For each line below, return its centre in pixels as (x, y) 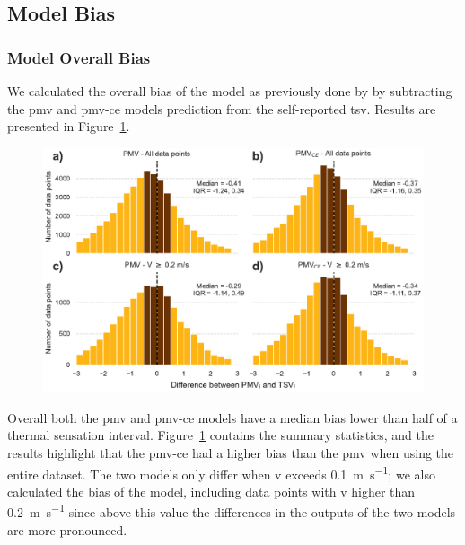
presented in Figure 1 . (69, 126)
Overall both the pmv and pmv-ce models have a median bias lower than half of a (232, 417)
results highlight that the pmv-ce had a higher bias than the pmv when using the (231, 453)
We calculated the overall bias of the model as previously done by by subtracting (230, 91)
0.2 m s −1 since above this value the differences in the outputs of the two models (232, 511)
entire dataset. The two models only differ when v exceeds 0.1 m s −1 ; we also (221, 472)
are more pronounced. (67, 529)
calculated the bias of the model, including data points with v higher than (211, 491)
